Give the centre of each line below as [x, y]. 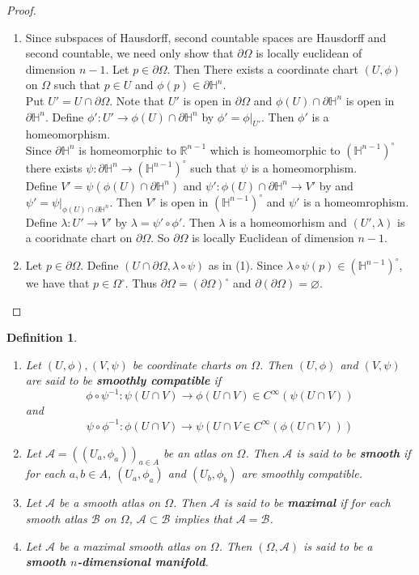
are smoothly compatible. [302, 473]
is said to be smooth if [353, 452]
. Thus [141, 283]
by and [336, 185]
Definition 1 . [42, 337]
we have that [57, 283]
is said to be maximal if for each [307, 503]
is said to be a [338, 545]
